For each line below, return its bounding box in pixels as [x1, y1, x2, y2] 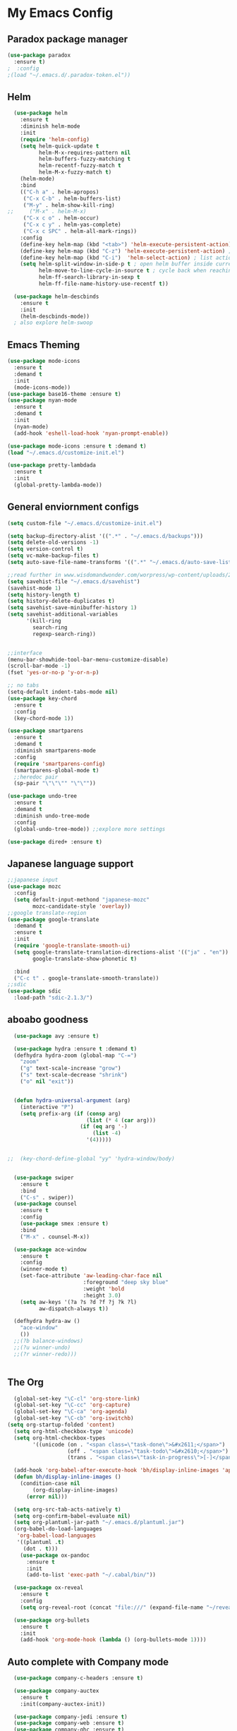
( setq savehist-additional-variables [7, 611, 119, 618]
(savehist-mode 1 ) [7, 585, 61, 592]
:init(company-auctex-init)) [20, 1700, 106, 1708]
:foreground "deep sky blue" [83, 1279, 169, 1286]
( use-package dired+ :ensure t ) [7, 838, 102, 845]
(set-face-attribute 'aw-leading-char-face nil [20, 1272, 162, 1279]
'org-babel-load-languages [16, 1532, 97, 1540]
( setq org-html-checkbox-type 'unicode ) [13, 1427, 134, 1434]
